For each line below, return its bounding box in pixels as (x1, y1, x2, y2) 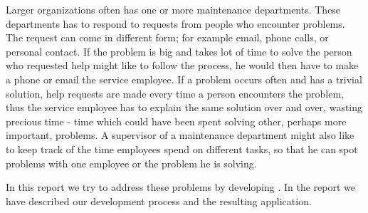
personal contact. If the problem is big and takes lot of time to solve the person (6, 43, 352, 58)
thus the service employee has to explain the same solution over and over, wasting (6, 100, 363, 115)
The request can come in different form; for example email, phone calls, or (6, 30, 329, 45)
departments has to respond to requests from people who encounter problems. (6, 16, 345, 31)
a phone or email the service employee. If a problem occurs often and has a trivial (6, 71, 362, 86)
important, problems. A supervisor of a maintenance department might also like (6, 128, 354, 142)
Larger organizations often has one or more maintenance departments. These (6, 2, 341, 16)
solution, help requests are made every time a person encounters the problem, (6, 85, 345, 100)
